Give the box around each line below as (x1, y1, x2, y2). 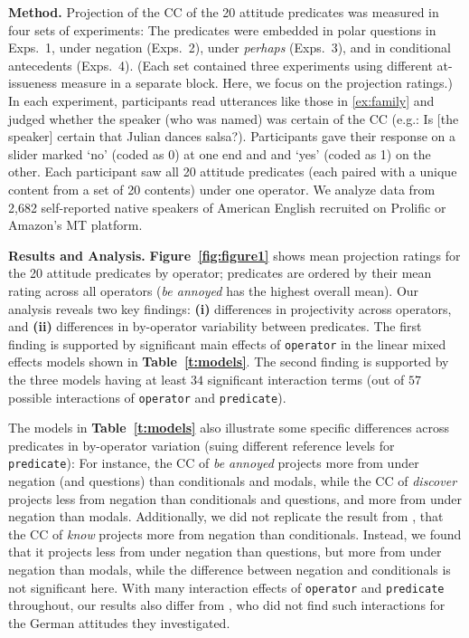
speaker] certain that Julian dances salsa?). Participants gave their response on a (8, 127, 455, 146)
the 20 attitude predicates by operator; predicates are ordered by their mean (8, 263, 432, 282)
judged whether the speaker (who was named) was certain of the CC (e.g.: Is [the (8, 109, 459, 128)
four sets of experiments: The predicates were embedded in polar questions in (8, 20, 436, 39)
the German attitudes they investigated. (8, 613, 230, 632)
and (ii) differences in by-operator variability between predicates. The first (8, 317, 422, 336)
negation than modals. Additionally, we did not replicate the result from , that (8, 507, 444, 526)
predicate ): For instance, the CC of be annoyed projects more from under (8, 453, 419, 472)
